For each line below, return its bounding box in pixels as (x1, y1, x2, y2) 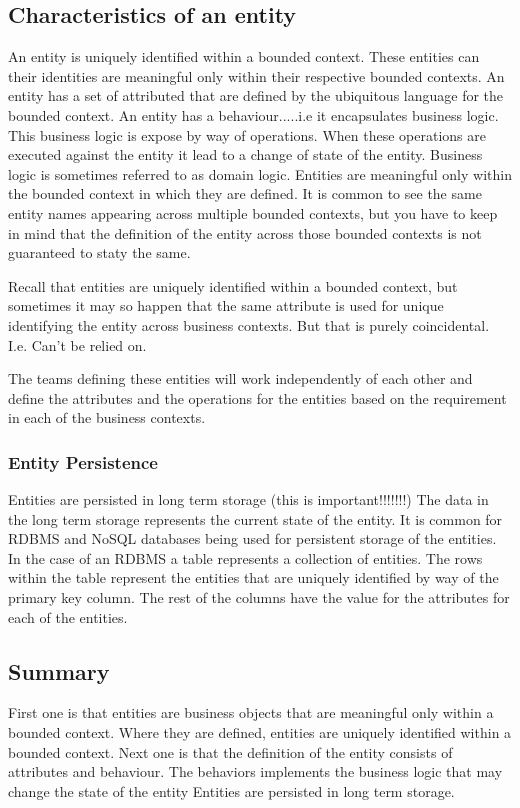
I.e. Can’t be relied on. (8, 334, 147, 355)
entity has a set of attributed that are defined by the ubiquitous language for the (8, 85, 504, 106)
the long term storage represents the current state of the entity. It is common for (8, 508, 503, 529)
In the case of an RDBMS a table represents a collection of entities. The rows (8, 547, 483, 568)
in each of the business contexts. (8, 407, 206, 428)
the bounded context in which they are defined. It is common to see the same (8, 183, 482, 204)
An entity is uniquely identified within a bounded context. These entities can (8, 46, 480, 67)
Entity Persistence (8, 449, 158, 474)
